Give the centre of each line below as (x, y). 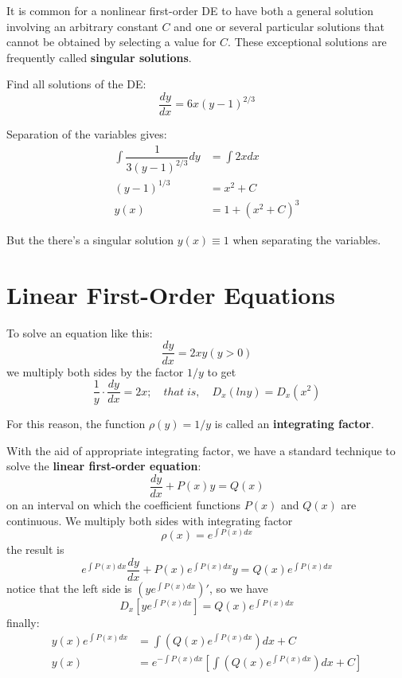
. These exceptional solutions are (307, 42)
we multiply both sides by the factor (95, 371)
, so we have (238, 588)
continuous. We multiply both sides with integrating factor (150, 520)
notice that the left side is (69, 588)
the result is (35, 549)
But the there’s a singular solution (90, 240)
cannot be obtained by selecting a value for (111, 42)
